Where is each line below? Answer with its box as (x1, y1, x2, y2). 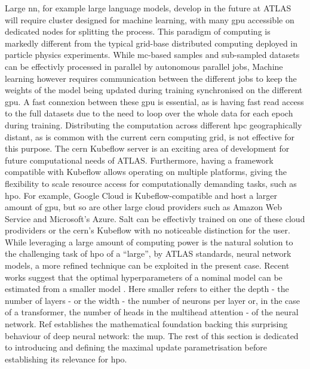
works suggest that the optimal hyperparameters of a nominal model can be (5, 270, 283, 283)
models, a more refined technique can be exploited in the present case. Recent (5, 259, 290, 272)
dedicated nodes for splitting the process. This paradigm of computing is (5, 25, 271, 38)
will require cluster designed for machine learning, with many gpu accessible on (5, 13, 294, 26)
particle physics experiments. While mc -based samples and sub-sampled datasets (5, 48, 300, 61)
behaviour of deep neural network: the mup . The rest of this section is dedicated (5, 329, 299, 342)
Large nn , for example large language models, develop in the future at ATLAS (5, 2, 291, 14)
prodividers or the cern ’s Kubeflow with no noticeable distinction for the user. (5, 224, 290, 236)
